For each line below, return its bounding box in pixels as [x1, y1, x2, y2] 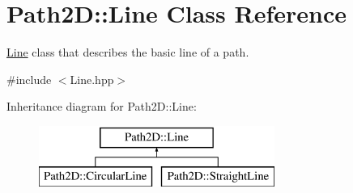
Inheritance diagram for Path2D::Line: [6, 98, 197, 115]
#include [6, 70, 52, 87]
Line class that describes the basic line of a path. [6, 44, 249, 61]
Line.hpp [70, 70, 114, 87]
